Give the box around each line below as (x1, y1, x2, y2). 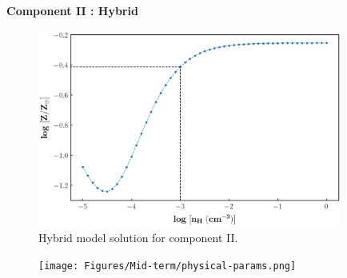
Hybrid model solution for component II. (38, 228, 238, 245)
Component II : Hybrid (6, 2, 138, 18)
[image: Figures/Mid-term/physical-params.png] (38, 260, 297, 272)
